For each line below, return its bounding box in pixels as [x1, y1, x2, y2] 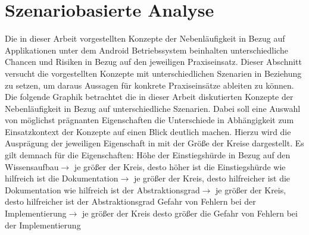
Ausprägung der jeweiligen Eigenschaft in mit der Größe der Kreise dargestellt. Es [5, 137, 304, 149]
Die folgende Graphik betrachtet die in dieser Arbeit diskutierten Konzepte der [5, 90, 294, 103]
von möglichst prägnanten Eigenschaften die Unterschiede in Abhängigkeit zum [5, 114, 294, 126]
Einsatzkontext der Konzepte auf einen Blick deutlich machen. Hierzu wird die [5, 125, 291, 137]
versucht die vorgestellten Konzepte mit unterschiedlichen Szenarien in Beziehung [5, 67, 302, 79]
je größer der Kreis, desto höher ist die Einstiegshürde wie [74, 160, 286, 173]
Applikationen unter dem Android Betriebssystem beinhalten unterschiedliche [5, 43, 288, 56]
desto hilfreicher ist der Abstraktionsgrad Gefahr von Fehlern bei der [5, 195, 256, 208]
